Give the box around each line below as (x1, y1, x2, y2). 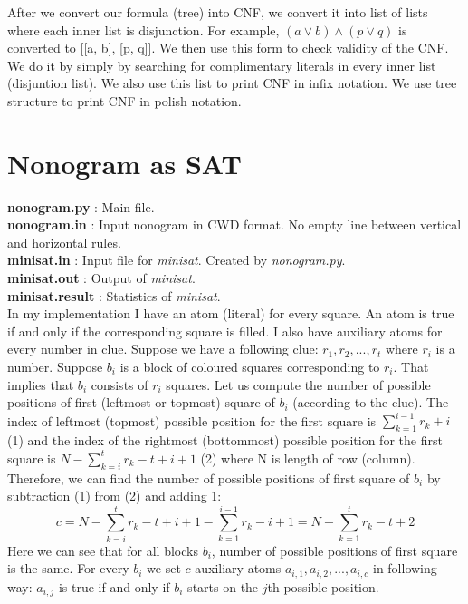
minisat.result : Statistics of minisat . (7, 286, 221, 305)
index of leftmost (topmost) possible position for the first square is (7, 411, 377, 430)
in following (372, 559, 437, 578)
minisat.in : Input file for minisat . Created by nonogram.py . (7, 250, 346, 269)
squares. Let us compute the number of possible (166, 375, 431, 394)
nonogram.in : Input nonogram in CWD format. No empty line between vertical (7, 215, 462, 234)
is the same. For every (7, 559, 129, 578)
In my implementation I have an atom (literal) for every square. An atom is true (7, 304, 454, 323)
